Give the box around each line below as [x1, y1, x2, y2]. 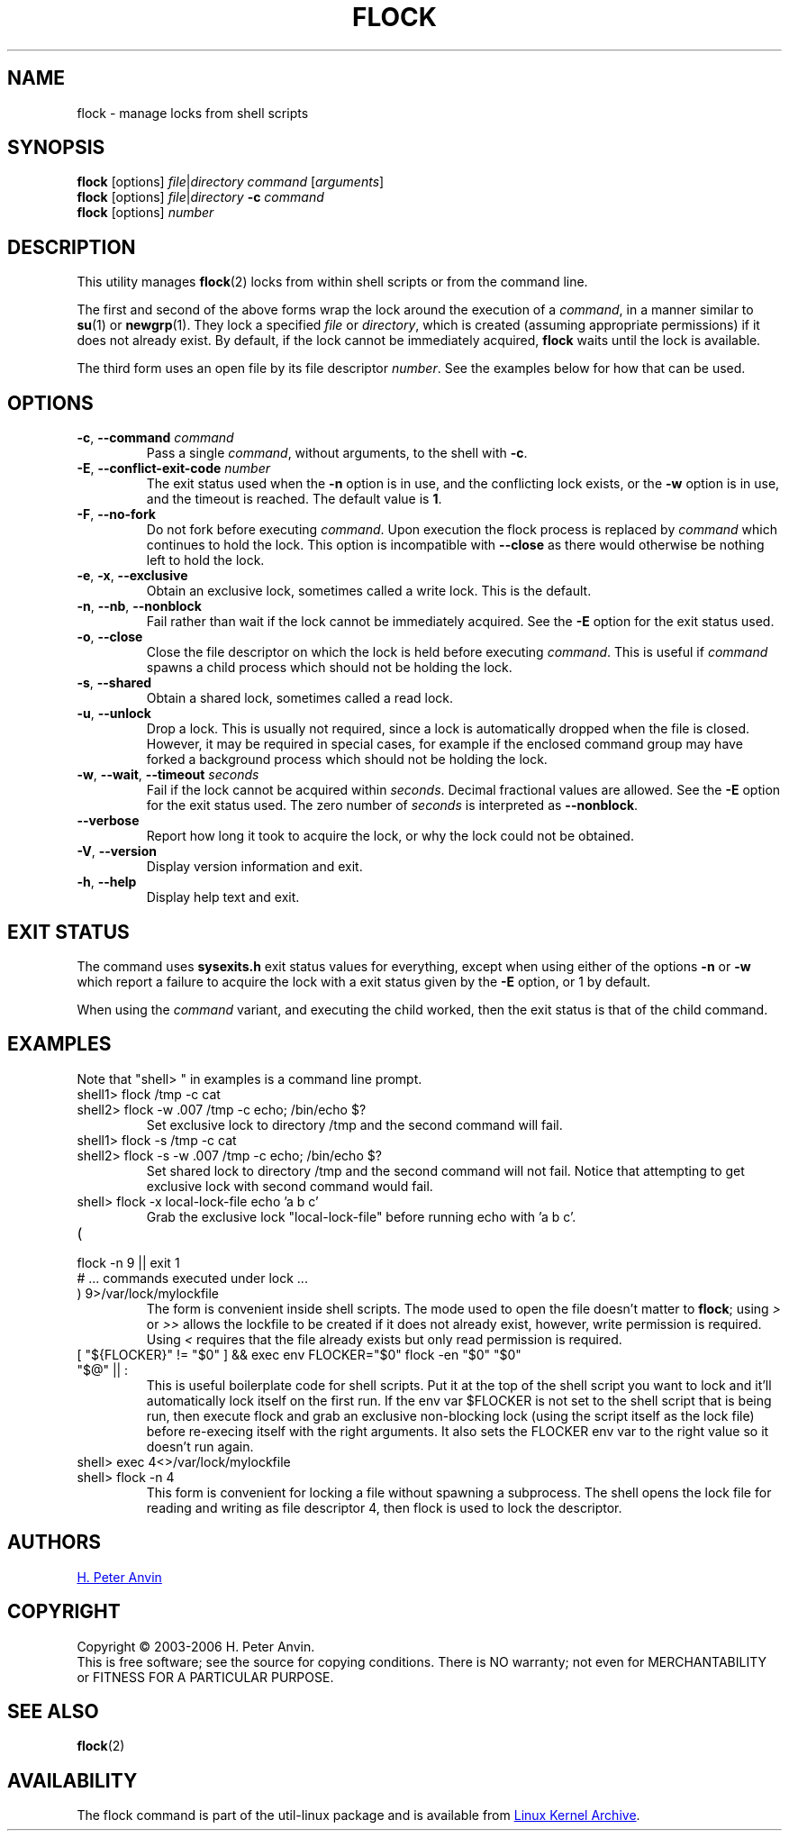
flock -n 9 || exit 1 [77, 1254, 180, 1270]
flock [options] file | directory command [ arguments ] [77, 174, 385, 190]
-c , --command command [77, 430, 234, 446]
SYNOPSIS [7, 136, 105, 159]
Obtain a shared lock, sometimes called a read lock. [146, 690, 454, 706]
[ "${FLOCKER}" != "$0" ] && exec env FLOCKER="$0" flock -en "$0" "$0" [77, 1346, 521, 1362]
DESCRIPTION [7, 235, 136, 259]
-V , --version [77, 843, 157, 860]
